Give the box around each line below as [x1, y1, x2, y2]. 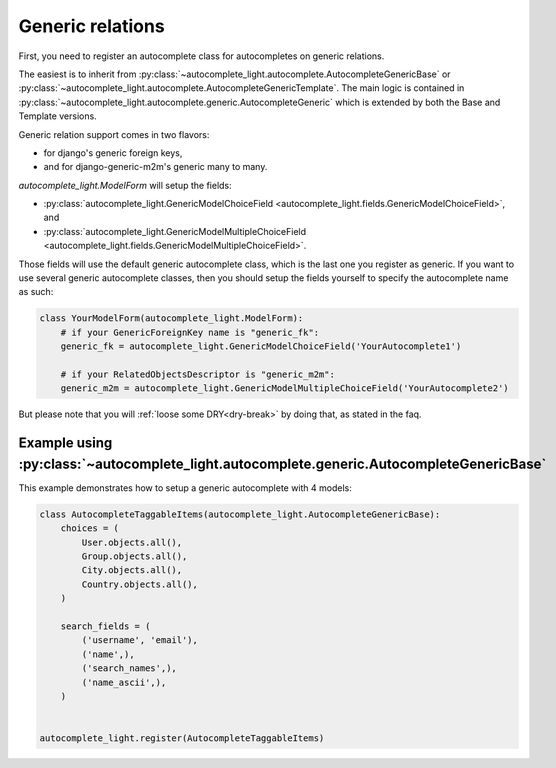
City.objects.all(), [81, 565, 183, 576]
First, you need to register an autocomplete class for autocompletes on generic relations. [18, 50, 385, 62]
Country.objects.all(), [81, 578, 199, 590]
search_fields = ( [60, 620, 151, 632]
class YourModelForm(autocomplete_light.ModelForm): [39, 313, 304, 324]
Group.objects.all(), [81, 550, 188, 562]
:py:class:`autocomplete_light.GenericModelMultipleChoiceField [43, 225, 307, 237]
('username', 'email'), [81, 635, 199, 646]
